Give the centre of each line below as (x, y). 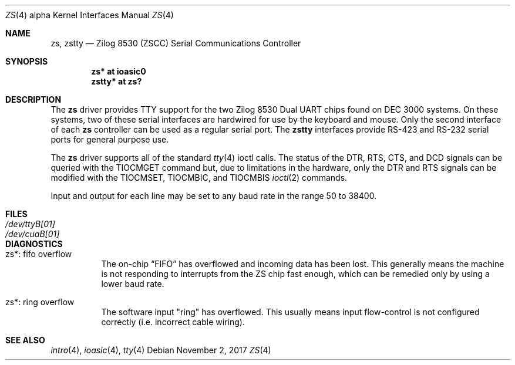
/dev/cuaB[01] (33, 234)
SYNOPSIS (27, 61)
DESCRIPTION (33, 99)
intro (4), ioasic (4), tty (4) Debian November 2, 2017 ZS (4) (161, 350)
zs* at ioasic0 (119, 71)
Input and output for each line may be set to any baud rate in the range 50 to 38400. (214, 196)
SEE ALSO (25, 340)
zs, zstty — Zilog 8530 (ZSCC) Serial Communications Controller (176, 43)
